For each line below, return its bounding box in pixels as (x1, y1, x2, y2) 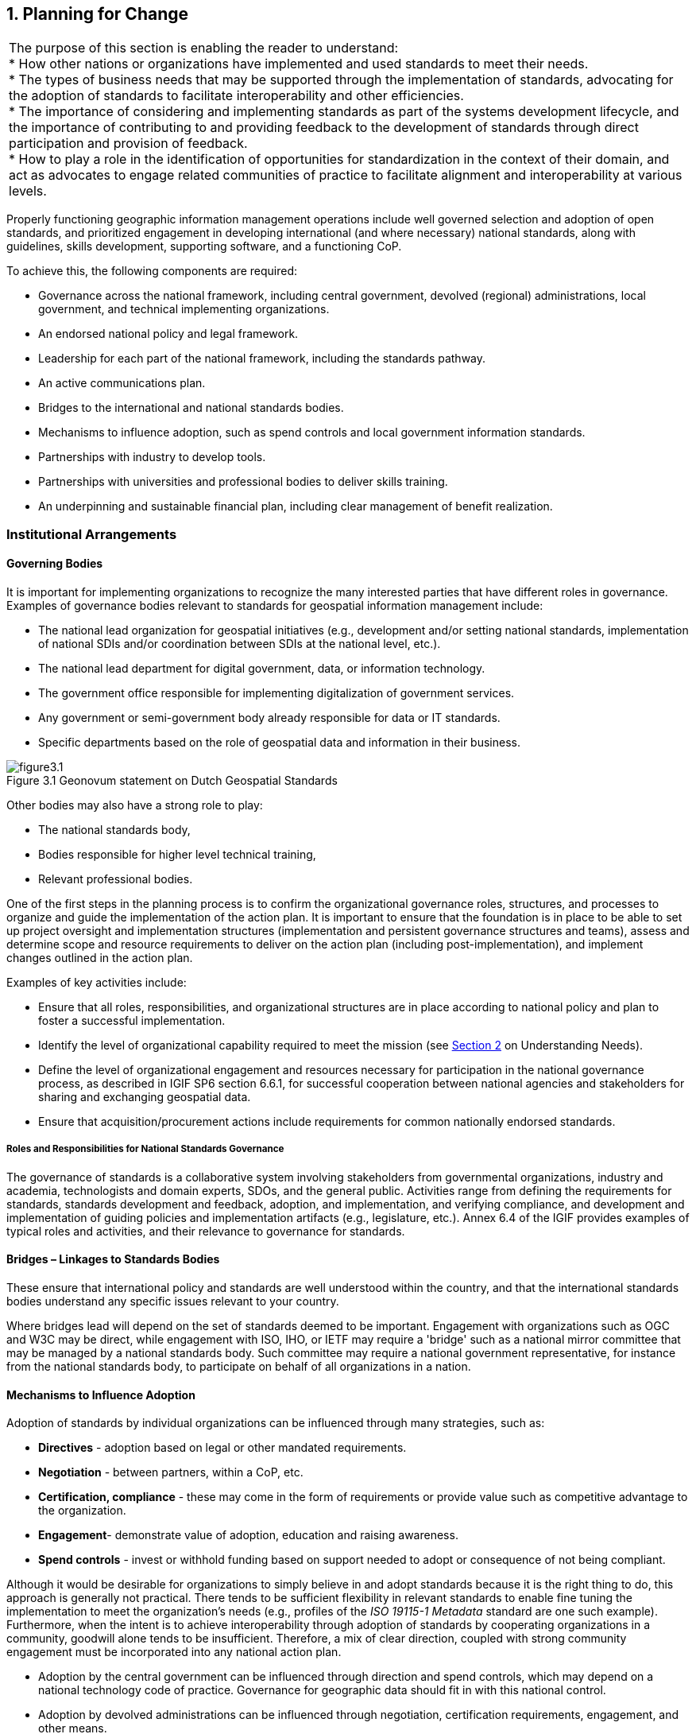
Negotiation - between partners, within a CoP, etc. (38, 1465, 304, 1480)
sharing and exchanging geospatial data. (38, 1090, 251, 1104)
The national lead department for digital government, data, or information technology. (38, 661, 485, 676)
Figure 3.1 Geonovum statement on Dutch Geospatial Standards (6, 774, 338, 788)
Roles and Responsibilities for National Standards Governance (6, 1143, 284, 1155)
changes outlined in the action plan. (6, 951, 193, 965)
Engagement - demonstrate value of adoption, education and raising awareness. (38, 1528, 458, 1542)
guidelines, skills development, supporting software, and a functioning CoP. (6, 239, 402, 254)
